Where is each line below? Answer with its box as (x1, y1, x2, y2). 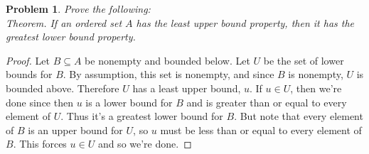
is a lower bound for (85, 94, 173, 109)
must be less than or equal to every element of (160, 122, 362, 137)
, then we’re (290, 80, 342, 95)
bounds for (6, 67, 53, 82)
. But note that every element (234, 109, 363, 123)
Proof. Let (6, 53, 50, 67)
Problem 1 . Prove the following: (6, 1, 151, 16)
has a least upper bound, (132, 80, 241, 95)
